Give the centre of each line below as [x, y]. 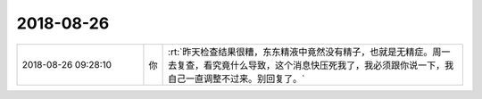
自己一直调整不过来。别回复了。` [237, 78]
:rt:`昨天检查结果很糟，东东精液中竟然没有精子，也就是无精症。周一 [309, 52]
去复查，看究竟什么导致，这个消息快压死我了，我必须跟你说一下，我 [311, 65]
